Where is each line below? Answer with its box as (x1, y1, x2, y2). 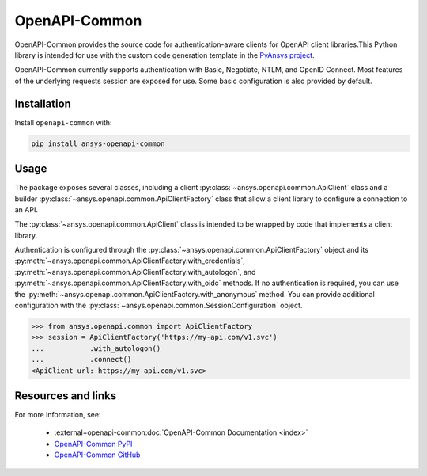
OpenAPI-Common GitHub (54, 450, 141, 459)
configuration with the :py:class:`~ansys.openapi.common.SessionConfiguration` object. (14, 301, 303, 310)
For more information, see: (14, 410, 101, 420)
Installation (14, 97, 71, 110)
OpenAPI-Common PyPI (54, 439, 133, 448)
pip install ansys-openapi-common (31, 139, 165, 148)
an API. (14, 204, 39, 214)
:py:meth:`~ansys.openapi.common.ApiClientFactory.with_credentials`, (14, 256, 245, 265)
